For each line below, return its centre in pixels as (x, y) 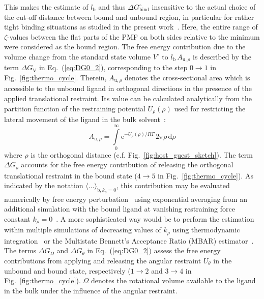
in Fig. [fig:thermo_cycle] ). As (206, 175)
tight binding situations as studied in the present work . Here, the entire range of (131, 27)
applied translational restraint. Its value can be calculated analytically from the (128, 98)
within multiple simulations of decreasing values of (83, 230)
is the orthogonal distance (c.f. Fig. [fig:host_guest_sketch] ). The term (142, 154)
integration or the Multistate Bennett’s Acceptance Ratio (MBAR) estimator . (129, 240)
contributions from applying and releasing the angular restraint (103, 260)
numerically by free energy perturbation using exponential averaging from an (126, 199)
